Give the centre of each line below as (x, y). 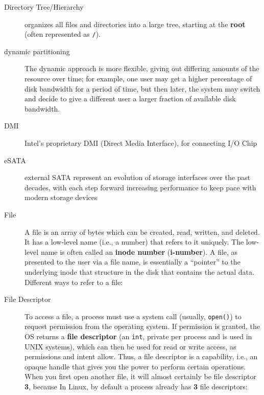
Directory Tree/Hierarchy (44, 7)
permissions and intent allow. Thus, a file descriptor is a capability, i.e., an (141, 356)
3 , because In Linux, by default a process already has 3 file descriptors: (136, 386)
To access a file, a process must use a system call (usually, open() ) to (133, 316)
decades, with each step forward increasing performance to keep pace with (140, 187)
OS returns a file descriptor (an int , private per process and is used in (138, 336)
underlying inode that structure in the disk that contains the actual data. (139, 271)
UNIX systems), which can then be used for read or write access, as (130, 346)
